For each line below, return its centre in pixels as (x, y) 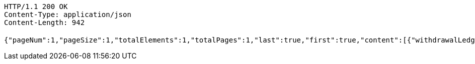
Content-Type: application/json (68, 14)
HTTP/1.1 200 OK (36, 6)
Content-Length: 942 (45, 22)
